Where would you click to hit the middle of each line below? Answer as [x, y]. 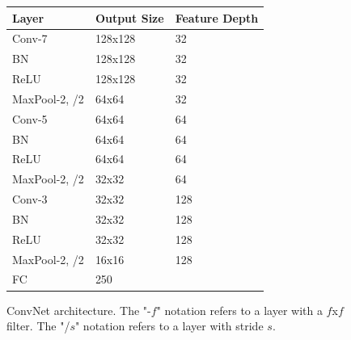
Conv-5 [30, 118]
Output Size [129, 17]
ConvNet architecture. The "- [79, 310]
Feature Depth [217, 17]
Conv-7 [30, 38]
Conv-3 [30, 199]
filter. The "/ [38, 326]
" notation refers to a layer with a [239, 310]
